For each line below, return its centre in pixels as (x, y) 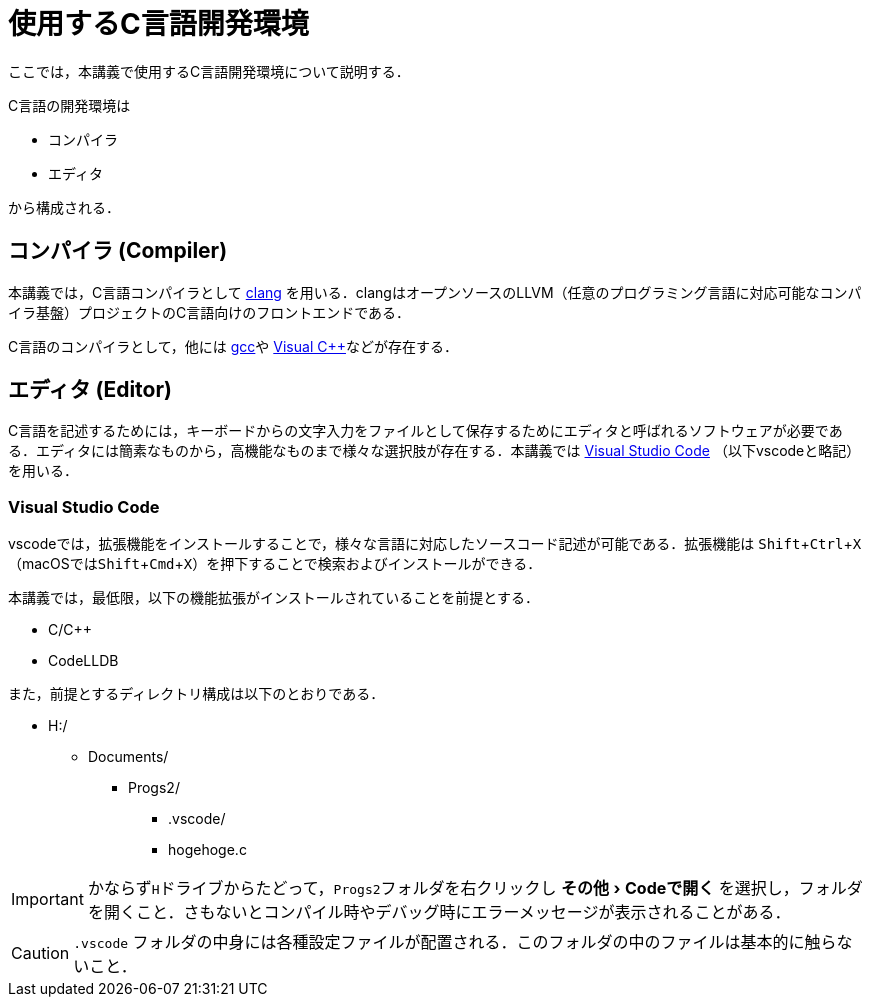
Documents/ (128, 757)
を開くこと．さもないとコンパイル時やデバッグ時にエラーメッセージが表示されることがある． (439, 912)
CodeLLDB (83, 661)
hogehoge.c (207, 850)
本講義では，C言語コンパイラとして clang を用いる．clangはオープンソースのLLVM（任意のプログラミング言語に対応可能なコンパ (435, 292)
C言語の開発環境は (69, 105)
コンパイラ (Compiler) (118, 251)
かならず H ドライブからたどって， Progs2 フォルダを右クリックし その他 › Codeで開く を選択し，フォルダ (475, 888)
